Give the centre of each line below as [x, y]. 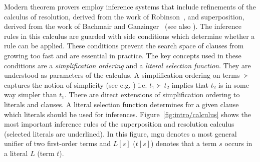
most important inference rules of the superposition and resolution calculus [119, 124]
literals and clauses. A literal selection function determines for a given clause [121, 104]
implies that [190, 84]
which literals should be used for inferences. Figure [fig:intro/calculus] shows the [127, 114]
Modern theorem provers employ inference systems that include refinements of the [130, 6]
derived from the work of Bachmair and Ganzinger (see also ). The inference [123, 26]
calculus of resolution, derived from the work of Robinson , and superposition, [124, 16]
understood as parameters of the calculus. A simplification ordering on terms [122, 75]
